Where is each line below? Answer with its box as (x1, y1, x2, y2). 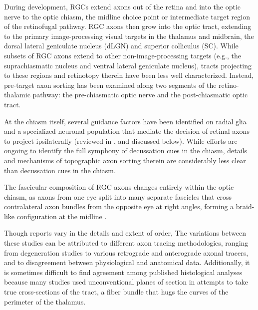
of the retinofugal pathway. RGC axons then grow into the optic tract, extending (4, 21, 252, 31)
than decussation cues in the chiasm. (4, 165, 116, 175)
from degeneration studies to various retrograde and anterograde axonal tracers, (4, 247, 249, 258)
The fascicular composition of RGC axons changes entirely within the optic (4, 182, 234, 192)
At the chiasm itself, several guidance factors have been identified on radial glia (4, 116, 247, 126)
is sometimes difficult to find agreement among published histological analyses (4, 267, 243, 277)
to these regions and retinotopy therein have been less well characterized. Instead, (4, 70, 254, 80)
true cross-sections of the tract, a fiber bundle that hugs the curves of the (4, 287, 229, 297)
